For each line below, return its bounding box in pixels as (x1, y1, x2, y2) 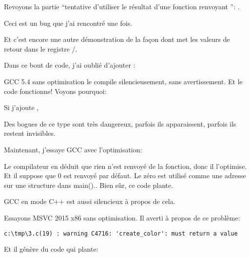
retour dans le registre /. (4, 43, 77, 54)
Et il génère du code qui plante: (4, 244, 98, 254)
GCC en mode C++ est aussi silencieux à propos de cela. (4, 196, 175, 206)
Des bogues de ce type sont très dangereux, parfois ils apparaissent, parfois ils (4, 118, 236, 128)
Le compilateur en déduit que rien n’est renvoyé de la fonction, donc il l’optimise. (4, 161, 247, 171)
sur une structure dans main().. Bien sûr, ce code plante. (4, 180, 173, 190)
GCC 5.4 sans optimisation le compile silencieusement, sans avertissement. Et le (4, 76, 243, 86)
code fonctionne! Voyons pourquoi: (4, 86, 107, 96)
